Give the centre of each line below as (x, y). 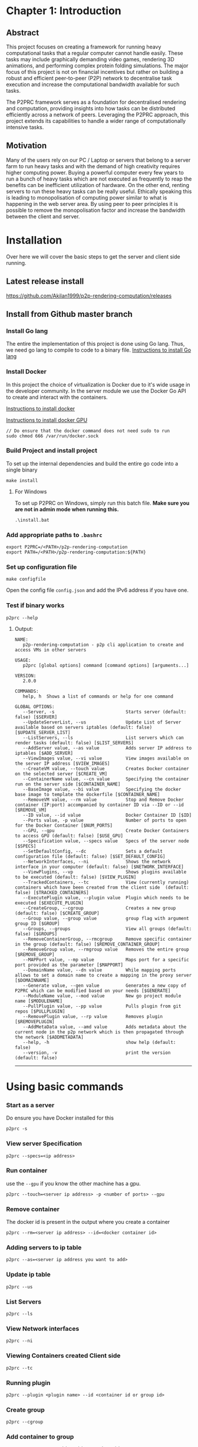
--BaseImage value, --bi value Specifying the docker (102, 789)
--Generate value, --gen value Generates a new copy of (105, 986)
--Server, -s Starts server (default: (105, 712)
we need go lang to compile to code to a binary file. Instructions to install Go (99, 350)
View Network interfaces (43, 1328)
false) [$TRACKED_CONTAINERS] (52, 892)
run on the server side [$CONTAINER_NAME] (67, 784)
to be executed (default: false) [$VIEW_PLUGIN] (75, 877)
